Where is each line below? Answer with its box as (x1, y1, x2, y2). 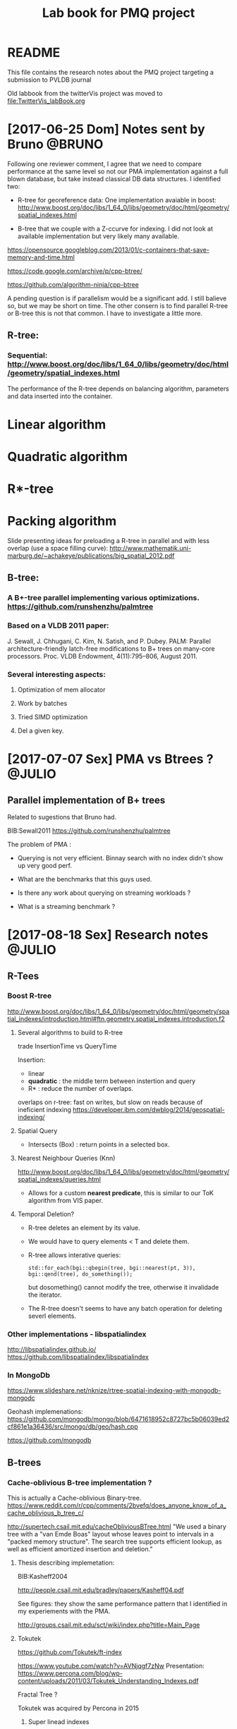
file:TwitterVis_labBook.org (7, 97, 85, 105)
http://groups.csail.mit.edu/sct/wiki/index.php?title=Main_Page (17, 1620, 200, 1630)
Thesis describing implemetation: (17, 1558, 115, 1567)
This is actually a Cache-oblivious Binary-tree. (7, 1493, 142, 1503)
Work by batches (17, 699, 68, 707)
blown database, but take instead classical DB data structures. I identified (7, 174, 221, 183)
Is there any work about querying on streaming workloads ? (17, 888, 191, 897)
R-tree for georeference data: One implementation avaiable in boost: (17, 195, 217, 204)
